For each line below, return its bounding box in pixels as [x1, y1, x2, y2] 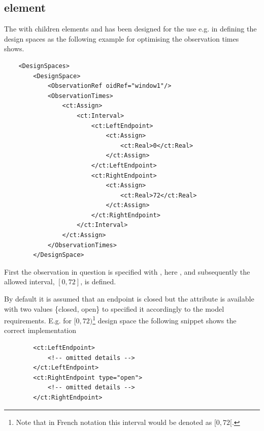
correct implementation [4, 325, 77, 336]
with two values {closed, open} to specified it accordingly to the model [4, 303, 224, 314]
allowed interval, [4, 276, 55, 287]
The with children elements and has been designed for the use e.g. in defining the [4, 23, 257, 34]
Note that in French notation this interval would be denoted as [16, 416, 212, 427]
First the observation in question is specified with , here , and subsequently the [4, 266, 250, 277]
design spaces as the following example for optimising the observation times [4, 33, 239, 44]
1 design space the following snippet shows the [92, 314, 237, 325]
